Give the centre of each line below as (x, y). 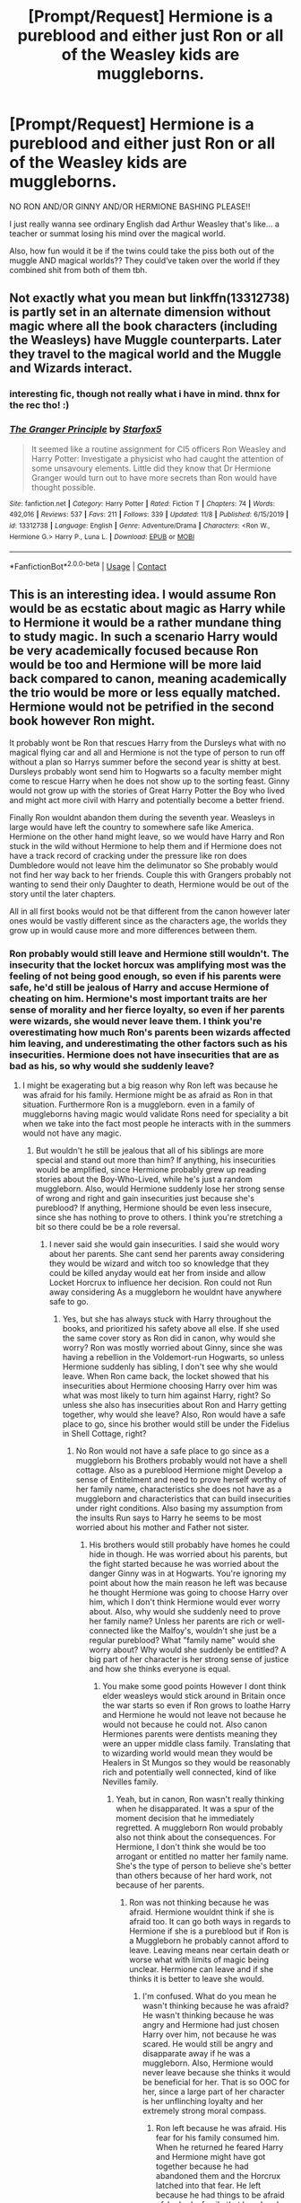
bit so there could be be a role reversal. (108, 1226)
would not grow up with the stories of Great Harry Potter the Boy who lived (147, 790)
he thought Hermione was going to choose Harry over (189, 1592)
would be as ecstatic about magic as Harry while (147, 609)
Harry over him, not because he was (209, 2034)
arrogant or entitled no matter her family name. (202, 1856)
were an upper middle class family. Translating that (197, 1743)
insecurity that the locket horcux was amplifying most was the (148, 965)
